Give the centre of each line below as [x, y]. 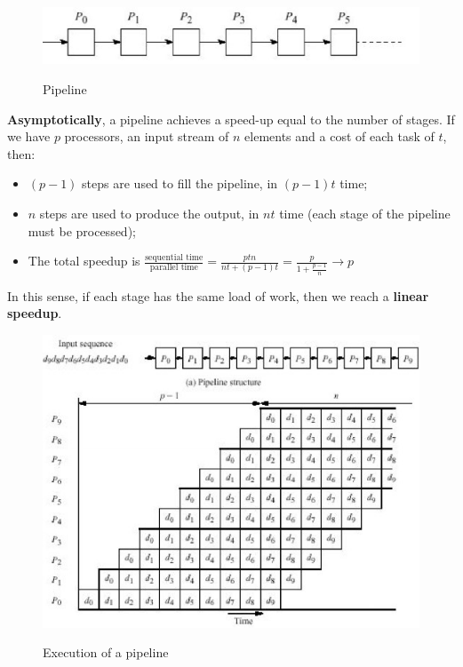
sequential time [174, 257]
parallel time [174, 268]
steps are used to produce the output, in [149, 213]
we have [29, 136]
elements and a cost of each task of [339, 136]
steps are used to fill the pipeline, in [180, 183]
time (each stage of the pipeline [365, 213]
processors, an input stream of [147, 136]
